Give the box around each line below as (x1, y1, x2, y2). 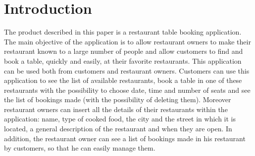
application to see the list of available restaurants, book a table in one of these (4, 75, 242, 85)
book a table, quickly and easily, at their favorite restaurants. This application (4, 55, 242, 66)
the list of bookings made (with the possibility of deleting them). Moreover (4, 94, 231, 105)
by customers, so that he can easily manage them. (4, 143, 155, 153)
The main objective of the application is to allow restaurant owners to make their (4, 36, 251, 46)
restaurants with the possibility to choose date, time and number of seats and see (4, 84, 251, 95)
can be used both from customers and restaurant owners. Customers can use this (4, 65, 250, 76)
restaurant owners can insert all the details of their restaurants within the (4, 104, 228, 114)
